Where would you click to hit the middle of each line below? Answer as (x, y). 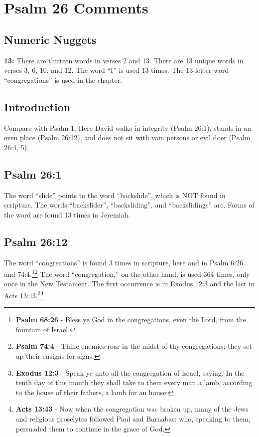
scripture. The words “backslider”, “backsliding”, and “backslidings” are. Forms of (129, 205)
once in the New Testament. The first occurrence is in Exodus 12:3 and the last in (129, 284)
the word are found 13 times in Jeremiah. (67, 214)
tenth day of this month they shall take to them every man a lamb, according (134, 382)
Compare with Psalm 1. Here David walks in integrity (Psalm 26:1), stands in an (128, 127)
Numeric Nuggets (50, 39)
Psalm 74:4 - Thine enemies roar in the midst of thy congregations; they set (134, 346)
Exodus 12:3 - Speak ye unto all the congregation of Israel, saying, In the (130, 372)
